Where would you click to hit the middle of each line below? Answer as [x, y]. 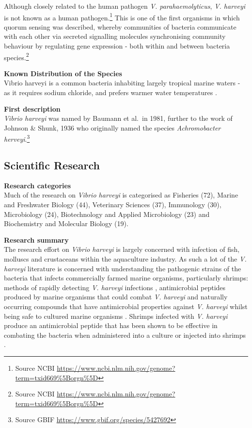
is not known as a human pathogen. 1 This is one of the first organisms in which [122, 16]
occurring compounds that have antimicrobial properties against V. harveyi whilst [126, 306]
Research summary [36, 239]
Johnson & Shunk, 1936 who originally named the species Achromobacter [112, 127]
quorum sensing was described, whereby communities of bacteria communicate [120, 26]
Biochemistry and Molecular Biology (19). [66, 223]
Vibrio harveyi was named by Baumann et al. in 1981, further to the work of [118, 118]
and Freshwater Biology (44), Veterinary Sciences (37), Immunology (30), [113, 205]
